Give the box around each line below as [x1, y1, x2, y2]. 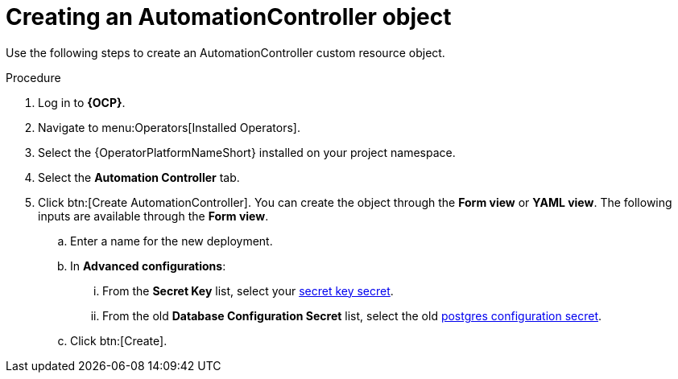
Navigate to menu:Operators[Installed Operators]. [38, 120, 301, 134]
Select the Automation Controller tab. [38, 170, 240, 184]
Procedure [6, 70, 61, 84]
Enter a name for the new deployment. [70, 233, 273, 248]
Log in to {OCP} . [38, 95, 126, 109]
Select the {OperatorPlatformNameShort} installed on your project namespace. [38, 145, 456, 159]
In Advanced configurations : [70, 258, 226, 273]
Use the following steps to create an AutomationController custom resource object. [6, 45, 445, 60]
